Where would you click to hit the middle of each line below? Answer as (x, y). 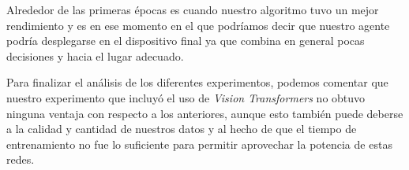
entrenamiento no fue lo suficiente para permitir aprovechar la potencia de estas (199, 144)
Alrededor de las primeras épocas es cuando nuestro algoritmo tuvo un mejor (193, 9)
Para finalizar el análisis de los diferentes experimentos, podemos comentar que (197, 82)
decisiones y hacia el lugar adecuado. (95, 55)
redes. (21, 159)
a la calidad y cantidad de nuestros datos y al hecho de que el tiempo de (182, 129)
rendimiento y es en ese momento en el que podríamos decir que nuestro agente (198, 25)
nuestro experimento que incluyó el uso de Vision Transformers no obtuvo (186, 97)
